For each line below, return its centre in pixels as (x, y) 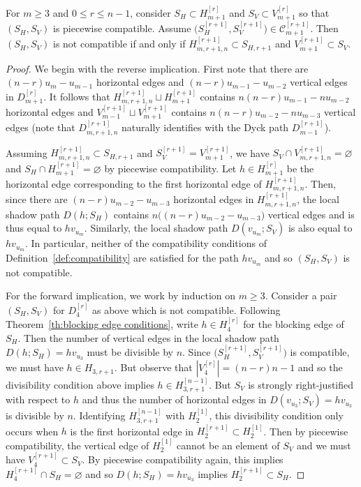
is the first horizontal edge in (132, 431)
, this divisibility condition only (276, 415)
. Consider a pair (301, 295)
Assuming (27, 152)
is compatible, (320, 352)
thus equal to (34, 228)
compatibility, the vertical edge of (78, 445)
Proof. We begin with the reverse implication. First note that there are (157, 68)
